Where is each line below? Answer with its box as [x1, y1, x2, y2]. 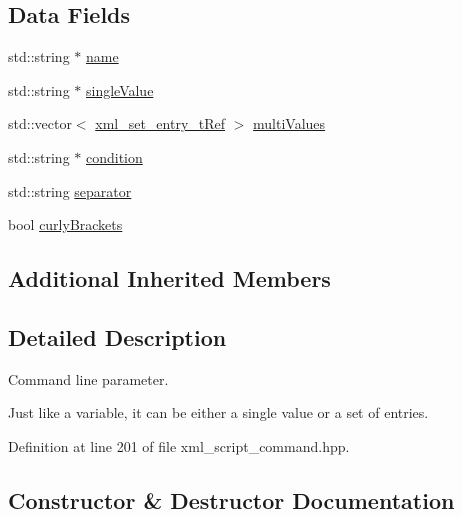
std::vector [8, 113, 72, 134]
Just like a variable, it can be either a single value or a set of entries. [8, 402, 429, 423]
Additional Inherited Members [8, 263, 331, 294]
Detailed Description [8, 321, 227, 352]
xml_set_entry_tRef [95, 113, 226, 134]
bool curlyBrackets [8, 214, 123, 235]
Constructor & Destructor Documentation [8, 484, 455, 515]
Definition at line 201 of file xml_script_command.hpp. [8, 435, 350, 456]
